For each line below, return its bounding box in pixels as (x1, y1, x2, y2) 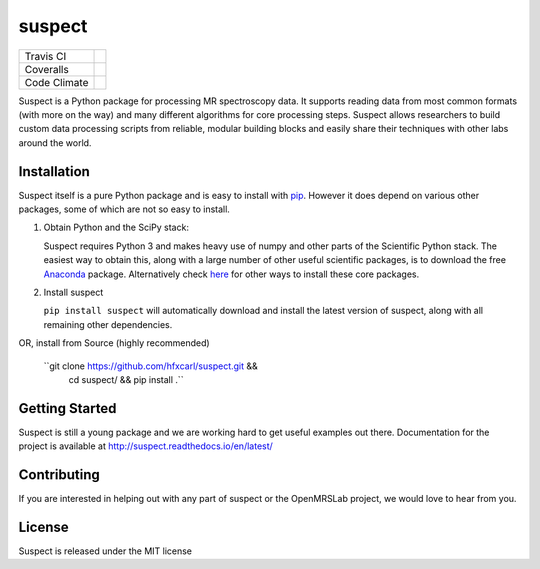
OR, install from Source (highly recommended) (18, 337, 210, 349)
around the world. (18, 136, 92, 149)
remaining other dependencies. (43, 318, 173, 330)
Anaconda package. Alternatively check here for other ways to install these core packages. (43, 268, 420, 280)
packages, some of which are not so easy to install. (18, 203, 230, 215)
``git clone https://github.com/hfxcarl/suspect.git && (43, 360, 259, 372)
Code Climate (24, 75, 89, 89)
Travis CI (24, 49, 67, 63)
